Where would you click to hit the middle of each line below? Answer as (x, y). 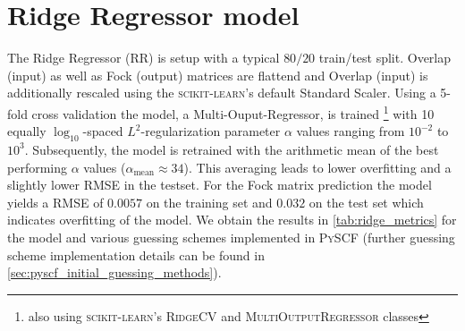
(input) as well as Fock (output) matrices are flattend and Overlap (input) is (218, 75)
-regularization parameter (211, 131)
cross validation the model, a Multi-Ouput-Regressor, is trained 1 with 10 (233, 112)
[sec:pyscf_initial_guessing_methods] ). (114, 272)
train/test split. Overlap (385, 58)
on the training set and (209, 202)
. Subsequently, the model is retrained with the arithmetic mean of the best (232, 149)
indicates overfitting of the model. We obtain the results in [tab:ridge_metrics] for (232, 220)
